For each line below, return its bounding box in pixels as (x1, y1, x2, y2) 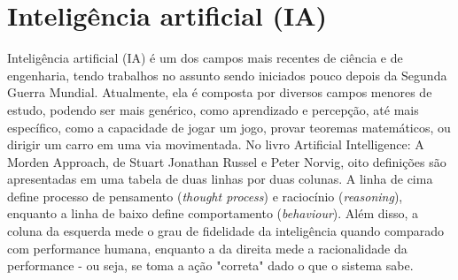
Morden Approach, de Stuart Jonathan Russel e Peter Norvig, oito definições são (7, 152, 446, 170)
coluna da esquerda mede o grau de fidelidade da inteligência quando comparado (7, 222, 444, 240)
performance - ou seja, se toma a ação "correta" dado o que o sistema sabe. (7, 256, 414, 275)
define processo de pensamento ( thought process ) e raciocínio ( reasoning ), (7, 186, 403, 205)
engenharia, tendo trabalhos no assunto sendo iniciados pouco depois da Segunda (7, 65, 447, 84)
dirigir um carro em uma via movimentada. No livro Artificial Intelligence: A (7, 135, 424, 154)
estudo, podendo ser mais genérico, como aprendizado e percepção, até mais (7, 100, 419, 118)
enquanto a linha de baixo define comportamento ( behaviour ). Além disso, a (7, 204, 419, 223)
